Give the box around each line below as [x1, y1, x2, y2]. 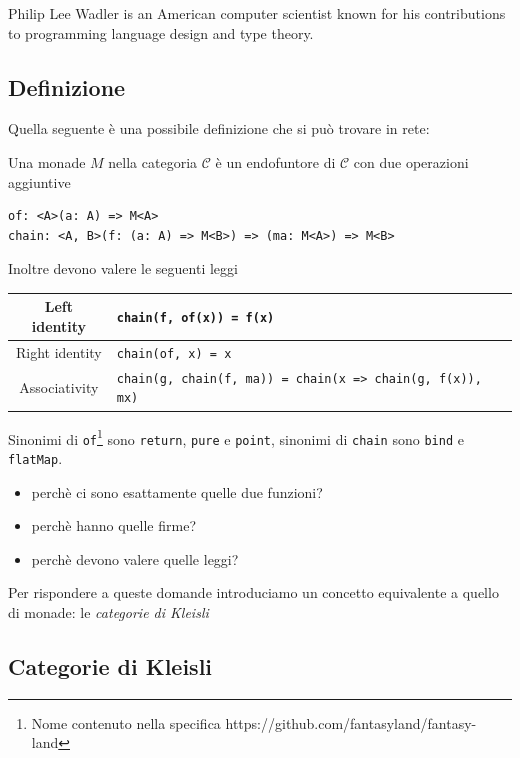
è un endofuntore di [215, 151, 336, 172]
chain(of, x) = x [116, 346, 232, 361]
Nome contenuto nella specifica [31, 712, 221, 733]
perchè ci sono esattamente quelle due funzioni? [31, 481, 323, 502]
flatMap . [8, 447, 63, 468]
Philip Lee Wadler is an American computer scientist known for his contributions [8, 3, 506, 23]
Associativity [19, 376, 99, 397]
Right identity [16, 341, 102, 362]
